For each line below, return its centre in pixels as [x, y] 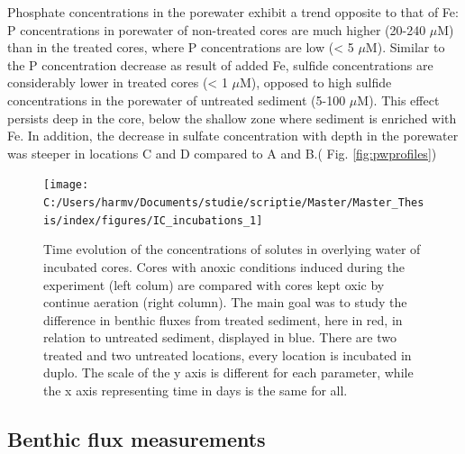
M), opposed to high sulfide [316, 82]
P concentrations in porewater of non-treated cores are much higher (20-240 [217, 29]
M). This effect [398, 100]
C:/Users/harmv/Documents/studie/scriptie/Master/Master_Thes [234, 203]
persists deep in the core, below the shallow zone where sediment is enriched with [232, 118]
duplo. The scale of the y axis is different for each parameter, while [228, 372]
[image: [66, 185]
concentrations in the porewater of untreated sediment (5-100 [177, 100]
